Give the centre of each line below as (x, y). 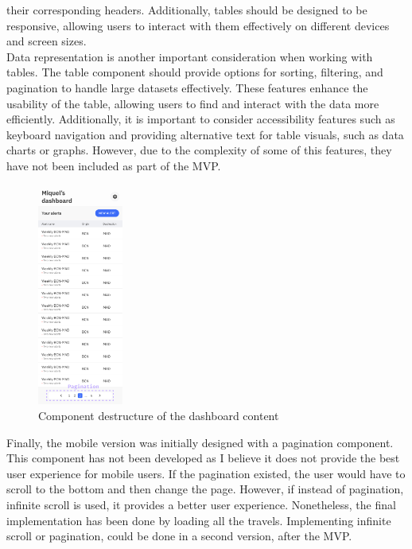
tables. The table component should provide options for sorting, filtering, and (195, 72)
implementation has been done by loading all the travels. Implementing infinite (199, 520)
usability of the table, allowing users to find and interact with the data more (193, 103)
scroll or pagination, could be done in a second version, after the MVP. (179, 536)
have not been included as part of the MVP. (114, 165)
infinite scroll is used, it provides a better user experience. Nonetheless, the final (201, 504)
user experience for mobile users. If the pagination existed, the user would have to (206, 473)
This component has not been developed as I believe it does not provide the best (203, 458)
